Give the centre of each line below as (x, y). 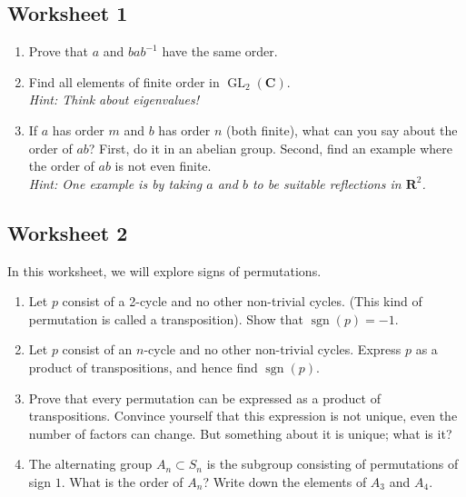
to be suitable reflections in (327, 183)
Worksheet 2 (68, 232)
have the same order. (220, 51)
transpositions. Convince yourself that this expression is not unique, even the (243, 416)
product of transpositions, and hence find (143, 367)
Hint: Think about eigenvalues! (114, 99)
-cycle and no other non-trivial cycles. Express (273, 349)
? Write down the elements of (285, 481)
